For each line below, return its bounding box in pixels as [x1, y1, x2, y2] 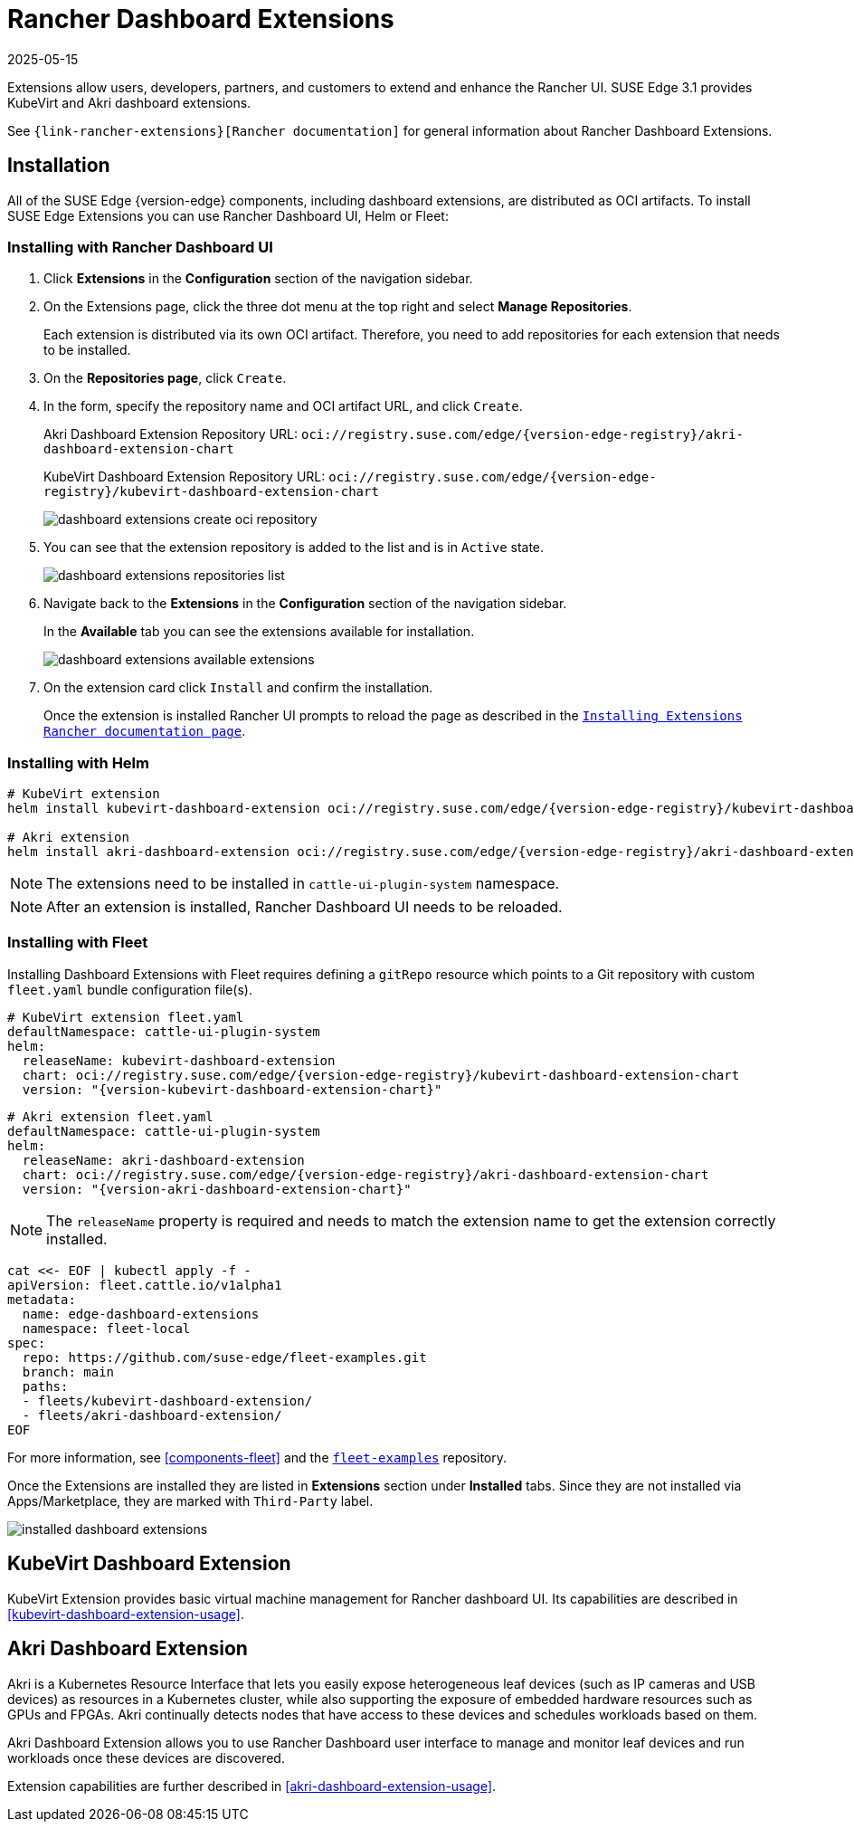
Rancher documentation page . [43, 723, 246, 739]
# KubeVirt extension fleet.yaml [7, 1009, 244, 1024]
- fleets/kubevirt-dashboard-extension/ [22, 1393, 313, 1408]
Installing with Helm [7, 753, 149, 772]
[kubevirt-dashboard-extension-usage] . [7, 1605, 244, 1622]
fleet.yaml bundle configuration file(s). [7, 981, 252, 997]
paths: [22, 1378, 69, 1394]
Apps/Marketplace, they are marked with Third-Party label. [7, 1492, 374, 1509]
